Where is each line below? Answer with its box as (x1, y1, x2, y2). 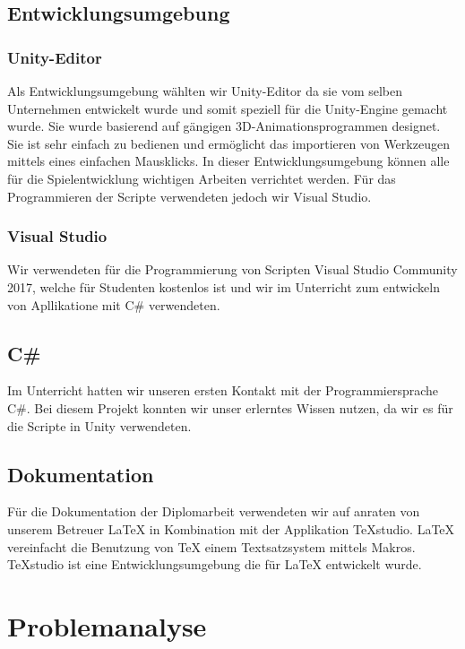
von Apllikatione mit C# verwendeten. (7, 295, 220, 314)
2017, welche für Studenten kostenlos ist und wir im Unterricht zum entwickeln (7, 277, 440, 296)
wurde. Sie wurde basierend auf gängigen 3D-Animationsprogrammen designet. (7, 117, 441, 135)
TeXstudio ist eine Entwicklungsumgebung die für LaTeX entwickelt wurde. (7, 555, 422, 574)
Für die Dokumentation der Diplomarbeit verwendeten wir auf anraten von (7, 502, 420, 521)
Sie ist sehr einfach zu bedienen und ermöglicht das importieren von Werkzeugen (7, 134, 450, 152)
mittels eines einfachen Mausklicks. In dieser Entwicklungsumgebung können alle (7, 151, 450, 170)
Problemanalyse (7, 607, 207, 644)
